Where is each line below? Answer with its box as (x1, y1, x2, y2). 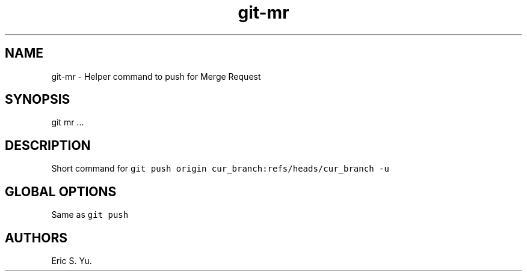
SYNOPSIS (5, 92, 70, 107)
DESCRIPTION (5, 137, 91, 153)
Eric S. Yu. (51, 255, 92, 266)
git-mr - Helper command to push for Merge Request (51, 71, 261, 82)
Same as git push (51, 209, 129, 220)
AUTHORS (5, 230, 68, 245)
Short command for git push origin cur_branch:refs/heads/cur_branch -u (51, 163, 389, 174)
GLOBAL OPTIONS (5, 184, 117, 199)
